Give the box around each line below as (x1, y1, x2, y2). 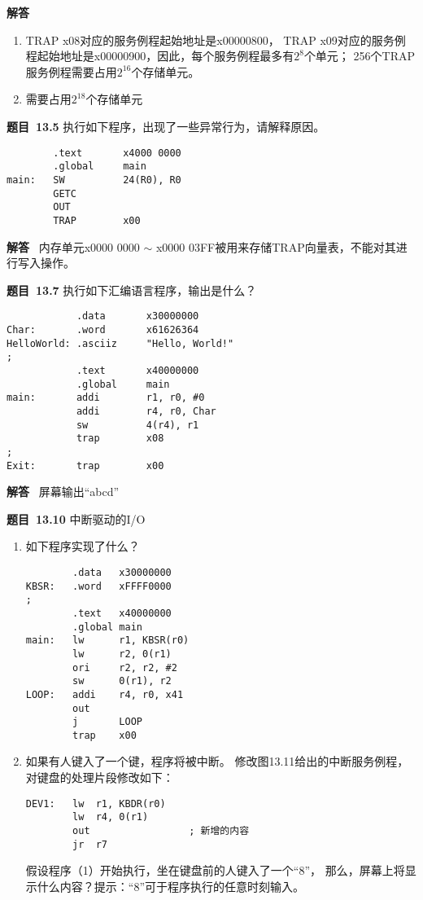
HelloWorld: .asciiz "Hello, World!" (7, 337, 234, 349)
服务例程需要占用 (25, 63, 117, 80)
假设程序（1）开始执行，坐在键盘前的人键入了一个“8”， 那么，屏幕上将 (25, 862, 405, 879)
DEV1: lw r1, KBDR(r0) (25, 797, 166, 810)
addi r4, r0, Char (76, 405, 216, 417)
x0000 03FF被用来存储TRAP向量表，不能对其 (155, 238, 396, 255)
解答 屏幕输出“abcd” (7, 483, 120, 500)
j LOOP (72, 716, 142, 728)
